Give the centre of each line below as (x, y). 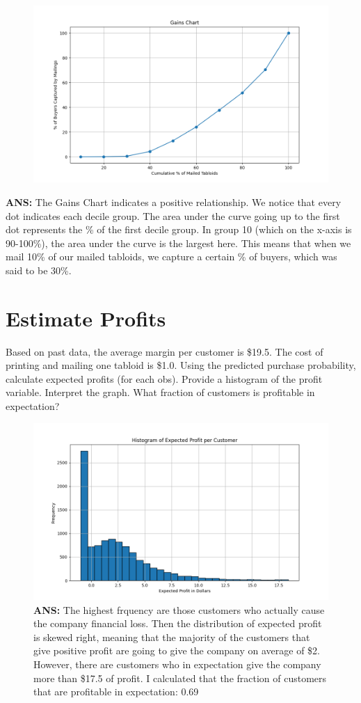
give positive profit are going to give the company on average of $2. (177, 650)
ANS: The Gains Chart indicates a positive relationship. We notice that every (174, 202)
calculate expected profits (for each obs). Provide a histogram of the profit (164, 378)
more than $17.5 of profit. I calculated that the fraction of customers (180, 678)
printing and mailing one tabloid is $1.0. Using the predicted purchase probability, (181, 365)
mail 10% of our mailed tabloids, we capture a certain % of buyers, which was (171, 256)
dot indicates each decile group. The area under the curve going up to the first (173, 215)
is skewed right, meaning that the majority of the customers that (172, 637)
